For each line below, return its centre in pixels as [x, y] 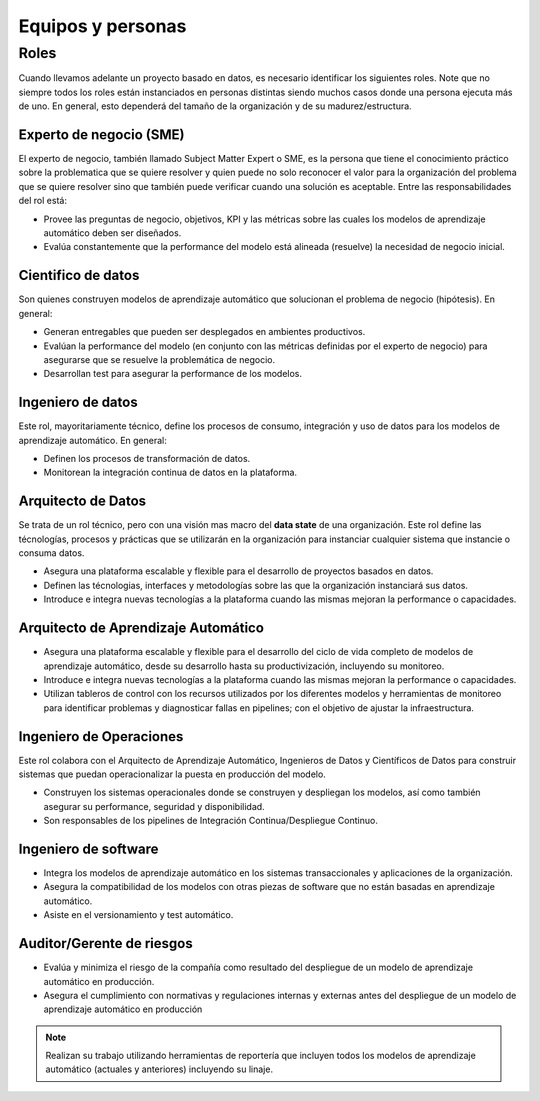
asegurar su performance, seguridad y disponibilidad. [154, 806]
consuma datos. [51, 553]
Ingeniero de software [88, 848]
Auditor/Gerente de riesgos [106, 943]
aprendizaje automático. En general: [92, 440]
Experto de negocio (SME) [101, 134]
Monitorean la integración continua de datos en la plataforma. [170, 472]
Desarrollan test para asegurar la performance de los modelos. [173, 374]
